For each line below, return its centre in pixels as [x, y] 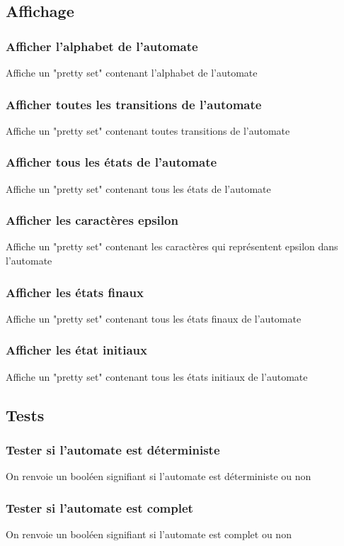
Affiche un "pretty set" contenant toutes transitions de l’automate [148, 130]
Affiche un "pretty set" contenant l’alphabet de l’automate [132, 72]
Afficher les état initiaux [76, 350]
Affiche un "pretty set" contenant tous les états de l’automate [138, 188]
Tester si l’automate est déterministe [113, 449]
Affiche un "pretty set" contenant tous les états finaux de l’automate [154, 318]
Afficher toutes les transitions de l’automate [134, 104]
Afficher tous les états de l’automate [111, 162]
